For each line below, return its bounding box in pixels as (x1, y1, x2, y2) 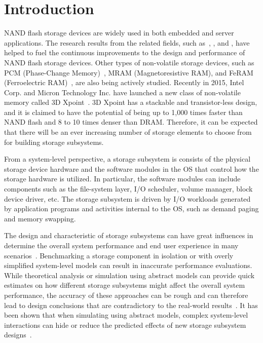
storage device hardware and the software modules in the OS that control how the (4, 163, 259, 174)
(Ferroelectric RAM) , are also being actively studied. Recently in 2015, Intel (4, 77, 244, 88)
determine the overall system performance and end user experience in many (4, 240, 239, 250)
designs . (4, 329, 32, 340)
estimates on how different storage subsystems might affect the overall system (4, 280, 245, 290)
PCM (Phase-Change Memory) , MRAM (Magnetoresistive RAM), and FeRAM (4, 67, 253, 78)
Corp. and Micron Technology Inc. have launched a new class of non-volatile (4, 87, 241, 97)
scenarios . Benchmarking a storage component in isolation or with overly (4, 250, 234, 260)
